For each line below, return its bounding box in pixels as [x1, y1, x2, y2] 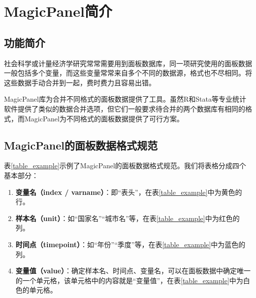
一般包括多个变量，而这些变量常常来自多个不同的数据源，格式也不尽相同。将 [4, 68, 252, 78]
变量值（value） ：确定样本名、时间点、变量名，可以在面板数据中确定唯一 [15, 265, 251, 276]
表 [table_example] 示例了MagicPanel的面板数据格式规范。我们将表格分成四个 [4, 160, 246, 171]
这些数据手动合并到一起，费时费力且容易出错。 [4, 77, 156, 87]
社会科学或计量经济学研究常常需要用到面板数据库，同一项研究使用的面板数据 [4, 58, 252, 68]
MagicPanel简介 [4, 1, 112, 21]
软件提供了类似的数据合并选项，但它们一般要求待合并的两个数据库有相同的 [4, 103, 245, 113]
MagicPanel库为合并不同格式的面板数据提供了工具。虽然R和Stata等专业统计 [4, 94, 246, 104]
